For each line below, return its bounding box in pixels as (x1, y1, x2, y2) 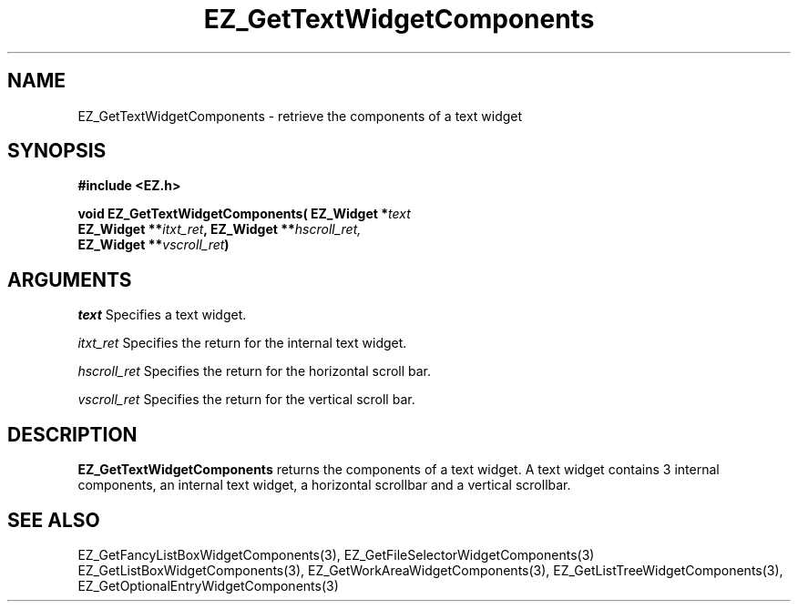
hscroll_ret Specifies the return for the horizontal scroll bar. (77, 363, 432, 380)
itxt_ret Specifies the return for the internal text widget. (77, 335, 407, 351)
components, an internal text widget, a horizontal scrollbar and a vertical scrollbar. (77, 477, 571, 493)
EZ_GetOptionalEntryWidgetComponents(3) (77, 577, 339, 594)
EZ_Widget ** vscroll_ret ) (77, 237, 230, 253)
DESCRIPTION (7, 422, 138, 446)
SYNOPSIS (7, 139, 107, 163)
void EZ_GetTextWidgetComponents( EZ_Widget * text (77, 206, 411, 222)
